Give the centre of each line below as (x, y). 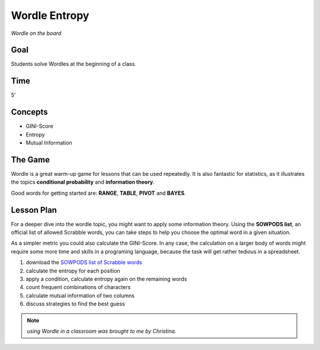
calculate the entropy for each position (73, 271)
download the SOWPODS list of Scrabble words (84, 262)
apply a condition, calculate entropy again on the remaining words (106, 279)
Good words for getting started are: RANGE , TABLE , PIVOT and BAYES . (98, 193)
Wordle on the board (36, 33)
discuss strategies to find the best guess (76, 304)
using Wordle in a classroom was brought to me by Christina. (102, 331)
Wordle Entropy (50, 15)
